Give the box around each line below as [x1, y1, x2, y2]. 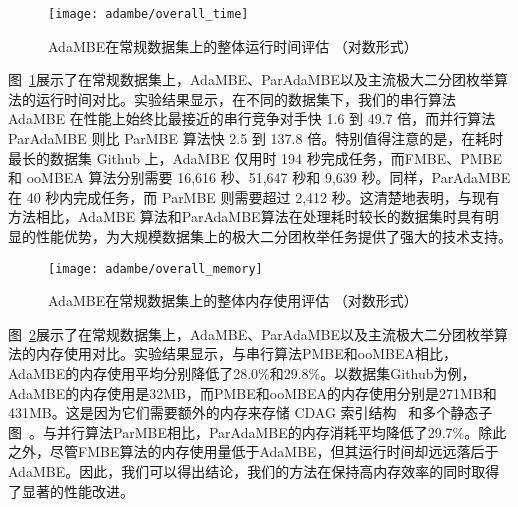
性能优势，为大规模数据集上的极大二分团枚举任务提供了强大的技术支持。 [35, 226, 512, 246]
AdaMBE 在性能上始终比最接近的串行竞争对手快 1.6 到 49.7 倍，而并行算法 [8, 108, 496, 129]
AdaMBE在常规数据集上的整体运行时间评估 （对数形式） [48, 35, 418, 56]
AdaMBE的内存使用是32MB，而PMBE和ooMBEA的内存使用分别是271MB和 [8, 382, 497, 403]
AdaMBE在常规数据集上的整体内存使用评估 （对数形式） [48, 290, 418, 311]
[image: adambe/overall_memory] [48, 261, 263, 276]
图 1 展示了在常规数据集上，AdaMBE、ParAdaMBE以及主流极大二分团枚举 [8, 69, 494, 90]
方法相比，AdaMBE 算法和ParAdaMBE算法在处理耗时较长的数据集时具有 [8, 206, 485, 227]
